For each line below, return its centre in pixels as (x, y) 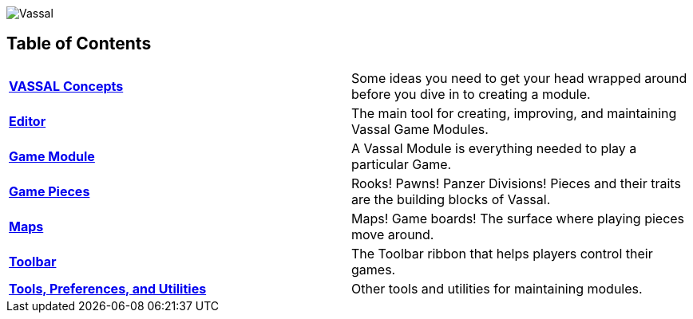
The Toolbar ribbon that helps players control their (502, 253)
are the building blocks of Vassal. (451, 199)
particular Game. (402, 164)
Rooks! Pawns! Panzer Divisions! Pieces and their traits (516, 183)
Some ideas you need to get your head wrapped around (519, 78)
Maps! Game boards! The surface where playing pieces (518, 218)
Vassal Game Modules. (420, 129)
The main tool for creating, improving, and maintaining (514, 113)
